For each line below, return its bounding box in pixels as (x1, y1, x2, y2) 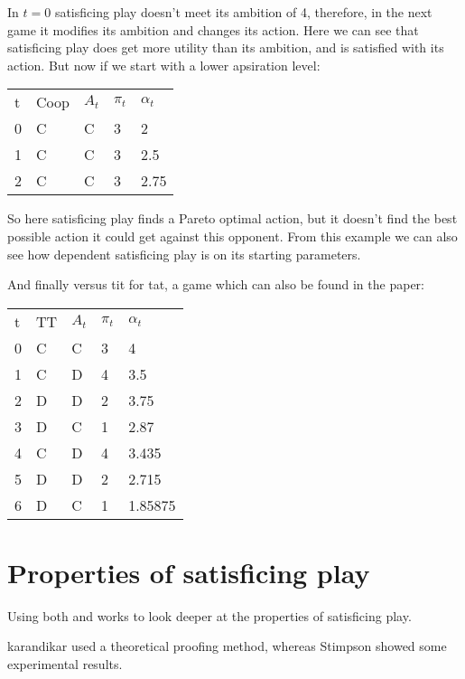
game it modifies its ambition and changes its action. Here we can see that (7, 20, 419, 39)
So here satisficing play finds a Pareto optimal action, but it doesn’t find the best (7, 209, 458, 228)
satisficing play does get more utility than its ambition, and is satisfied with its (7, 38, 444, 57)
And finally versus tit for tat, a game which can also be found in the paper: (7, 275, 424, 294)
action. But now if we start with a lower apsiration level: (7, 55, 321, 74)
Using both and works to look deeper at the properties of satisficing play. (7, 606, 412, 625)
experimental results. (7, 655, 123, 674)
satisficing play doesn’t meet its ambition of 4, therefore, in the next (54, 3, 432, 21)
